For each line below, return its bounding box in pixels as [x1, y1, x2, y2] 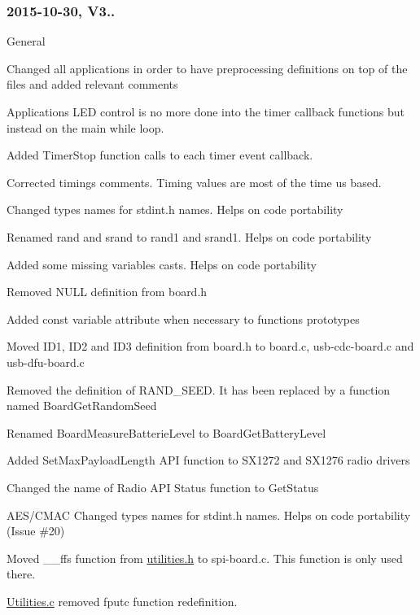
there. [7, 565, 36, 582]
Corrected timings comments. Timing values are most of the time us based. [7, 173, 382, 190]
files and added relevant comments [7, 76, 178, 93]
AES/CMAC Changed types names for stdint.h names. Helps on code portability [7, 506, 411, 523]
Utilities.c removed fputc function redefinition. [7, 592, 238, 609]
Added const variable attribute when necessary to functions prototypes [7, 310, 360, 327]
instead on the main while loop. [7, 119, 164, 136]
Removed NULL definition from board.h [7, 283, 208, 300]
